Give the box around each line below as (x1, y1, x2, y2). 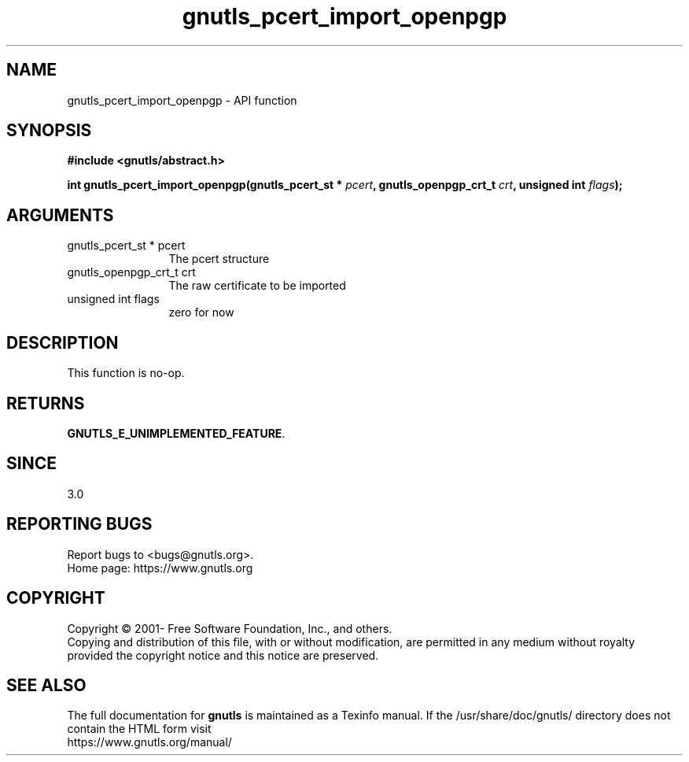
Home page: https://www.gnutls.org (67, 560, 253, 575)
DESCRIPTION (6, 332, 119, 353)
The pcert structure (168, 252, 270, 266)
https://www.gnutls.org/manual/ (67, 735, 232, 749)
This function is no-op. (67, 366, 185, 380)
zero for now (168, 305, 234, 320)
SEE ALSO (6, 675, 87, 695)
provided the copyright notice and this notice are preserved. (67, 648, 379, 662)
